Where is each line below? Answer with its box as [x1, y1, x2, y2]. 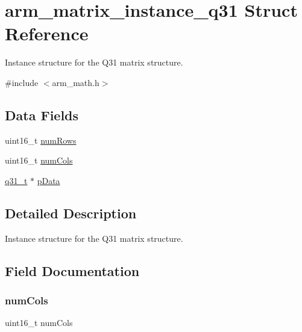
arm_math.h [52, 76, 99, 88]
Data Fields [5, 105, 79, 124]
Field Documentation [5, 261, 140, 280]
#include [5, 76, 39, 88]
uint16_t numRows [5, 134, 77, 146]
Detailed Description [5, 203, 137, 222]
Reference [5, 21, 89, 46]
